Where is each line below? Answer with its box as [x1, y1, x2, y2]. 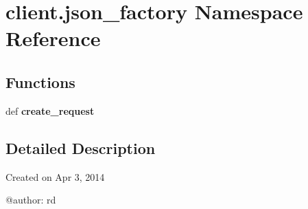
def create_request [5, 103, 95, 118]
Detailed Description [5, 137, 156, 158]
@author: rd [5, 192, 56, 207]
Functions [5, 71, 75, 92]
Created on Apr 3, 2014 [5, 169, 105, 184]
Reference [5, 24, 101, 52]
